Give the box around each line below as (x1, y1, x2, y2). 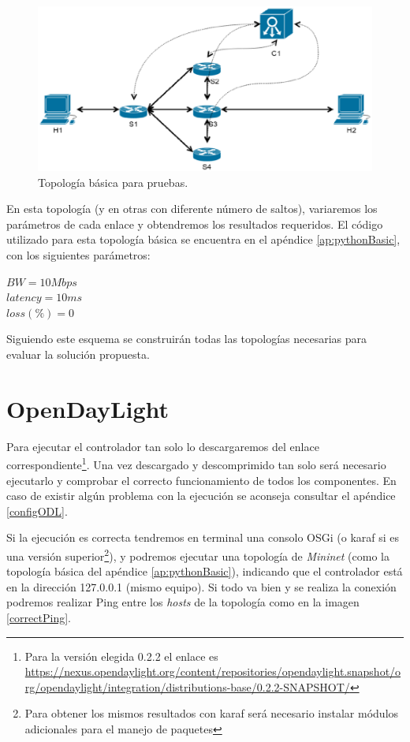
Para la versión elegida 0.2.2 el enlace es (24, 647, 218, 664)
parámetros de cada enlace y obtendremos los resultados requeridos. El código (6, 215, 383, 232)
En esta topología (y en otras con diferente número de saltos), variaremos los (6, 200, 378, 217)
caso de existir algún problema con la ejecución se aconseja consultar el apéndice (6, 487, 396, 504)
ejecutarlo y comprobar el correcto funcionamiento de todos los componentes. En (6, 472, 397, 488)
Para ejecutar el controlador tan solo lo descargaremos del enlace (6, 438, 319, 454)
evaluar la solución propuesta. (6, 346, 150, 363)
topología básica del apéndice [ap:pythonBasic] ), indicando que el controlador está (6, 563, 403, 580)
